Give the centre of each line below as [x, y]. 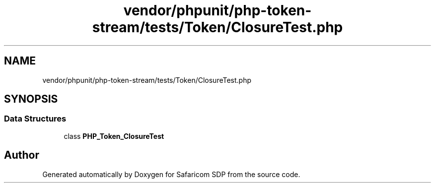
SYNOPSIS [31, 99]
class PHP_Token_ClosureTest [114, 136]
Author [22, 155]
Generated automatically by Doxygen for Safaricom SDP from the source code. [171, 174]
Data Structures [35, 119]
